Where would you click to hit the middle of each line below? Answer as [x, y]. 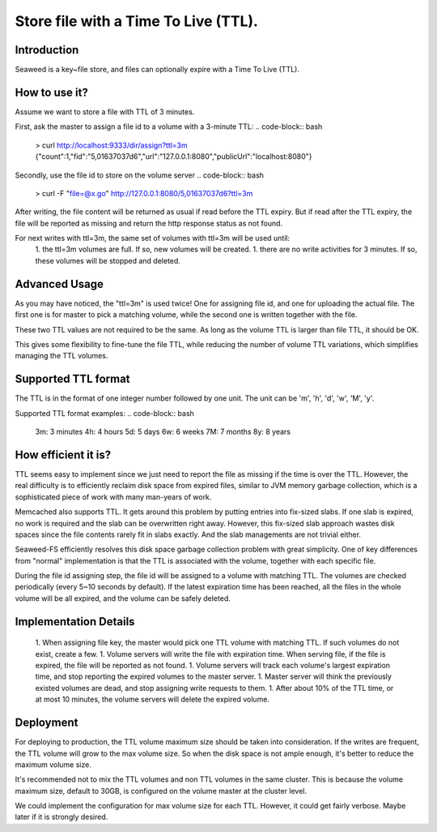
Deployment [47, 723]
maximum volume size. [53, 764]
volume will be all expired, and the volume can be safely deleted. [123, 598]
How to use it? [51, 92]
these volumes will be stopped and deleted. [108, 260]
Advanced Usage [59, 284]
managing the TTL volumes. [62, 356]
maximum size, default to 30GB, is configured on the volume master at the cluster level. [161, 791]
